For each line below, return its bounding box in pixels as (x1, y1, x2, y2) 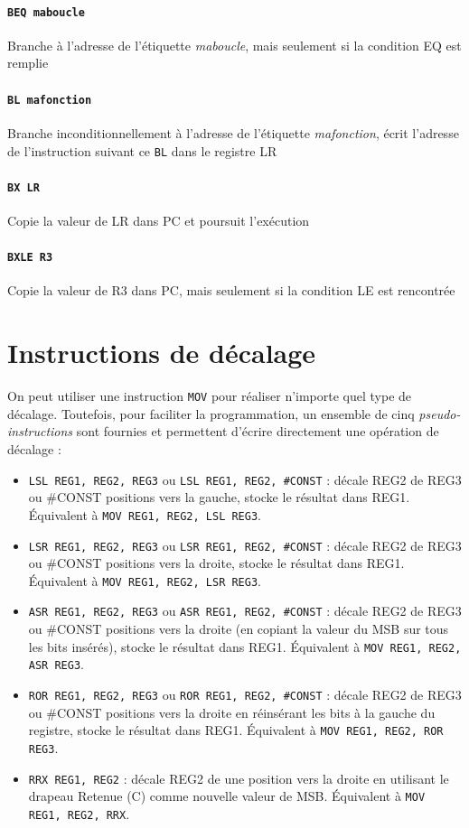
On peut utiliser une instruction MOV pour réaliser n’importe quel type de (7, 386, 412, 405)
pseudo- (418, 404, 461, 423)
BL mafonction (7, 93, 92, 107)
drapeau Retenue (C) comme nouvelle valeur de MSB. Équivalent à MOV (28, 786, 426, 805)
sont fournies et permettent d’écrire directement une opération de (76, 422, 439, 441)
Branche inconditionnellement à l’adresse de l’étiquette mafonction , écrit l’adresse (7, 123, 459, 142)
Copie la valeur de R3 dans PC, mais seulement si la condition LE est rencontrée (7, 281, 455, 300)
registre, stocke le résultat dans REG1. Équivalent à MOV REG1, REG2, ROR (28, 721, 444, 740)
